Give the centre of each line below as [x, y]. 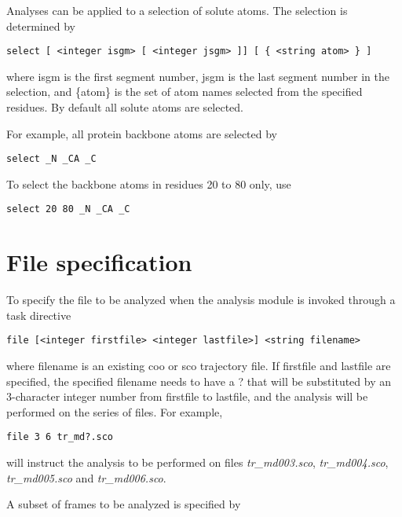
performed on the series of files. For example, [115, 411]
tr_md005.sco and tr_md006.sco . [86, 477]
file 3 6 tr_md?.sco [60, 437]
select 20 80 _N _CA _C [68, 209]
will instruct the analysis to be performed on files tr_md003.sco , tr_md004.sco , [197, 462]
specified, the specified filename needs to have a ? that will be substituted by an [199, 381]
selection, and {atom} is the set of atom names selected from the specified [185, 92]
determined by [41, 26]
